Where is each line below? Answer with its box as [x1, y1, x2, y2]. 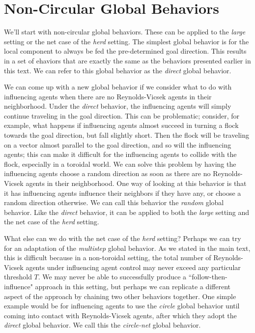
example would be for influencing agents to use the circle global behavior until [4, 301, 240, 311]
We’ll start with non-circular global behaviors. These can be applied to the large [4, 27, 246, 37]
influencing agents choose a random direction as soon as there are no [4, 168, 211, 179]
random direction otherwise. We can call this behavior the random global [4, 197, 224, 208]
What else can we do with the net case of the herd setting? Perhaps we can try [4, 233, 241, 243]
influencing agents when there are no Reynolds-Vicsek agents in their [4, 91, 212, 101]
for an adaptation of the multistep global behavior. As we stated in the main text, [4, 242, 251, 253]
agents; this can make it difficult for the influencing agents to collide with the [4, 149, 237, 159]
